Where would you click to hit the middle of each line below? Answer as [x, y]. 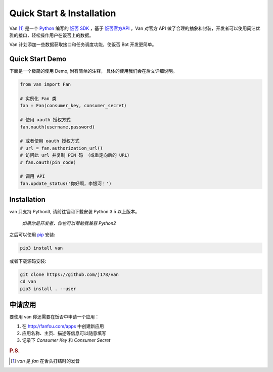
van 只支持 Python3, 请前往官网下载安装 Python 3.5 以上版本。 [75, 212]
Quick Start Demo [38, 59]
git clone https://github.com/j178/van [69, 274]
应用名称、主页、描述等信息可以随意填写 [64, 333]
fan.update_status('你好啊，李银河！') [66, 183]
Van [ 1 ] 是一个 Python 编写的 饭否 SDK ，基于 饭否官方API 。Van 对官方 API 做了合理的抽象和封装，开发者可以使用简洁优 [135, 28]
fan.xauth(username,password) [57, 127]
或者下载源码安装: [28, 261]
